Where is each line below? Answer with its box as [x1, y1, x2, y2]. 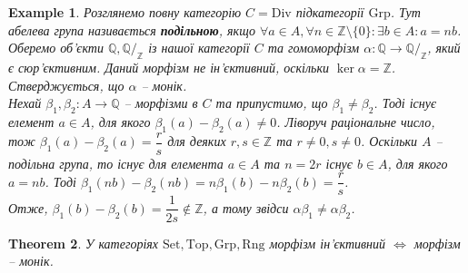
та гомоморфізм [267, 38, 360, 57]
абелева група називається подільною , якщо [8, 20, 255, 39]
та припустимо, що [215, 93, 328, 112]
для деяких [167, 132, 226, 151]
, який [427, 38, 461, 57]
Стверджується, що [8, 75, 124, 94]
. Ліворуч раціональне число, [276, 112, 435, 131]
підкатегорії [295, 3, 364, 21]
